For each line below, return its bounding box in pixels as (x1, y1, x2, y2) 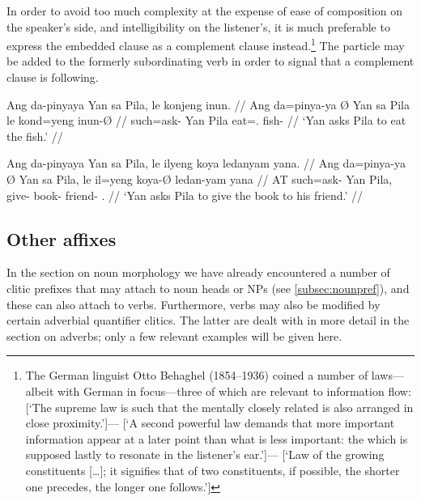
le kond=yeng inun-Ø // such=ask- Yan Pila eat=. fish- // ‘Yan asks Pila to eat (6, 112, 406, 129)
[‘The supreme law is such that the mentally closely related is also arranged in (25, 398, 414, 415)
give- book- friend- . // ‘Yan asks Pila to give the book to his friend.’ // (6, 186, 363, 203)
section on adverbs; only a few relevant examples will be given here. (6, 327, 342, 344)
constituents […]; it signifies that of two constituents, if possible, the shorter (25, 461, 400, 478)
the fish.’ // (6, 127, 63, 144)
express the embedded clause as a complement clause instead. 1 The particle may (6, 35, 405, 53)
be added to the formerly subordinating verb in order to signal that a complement (6, 53, 415, 70)
